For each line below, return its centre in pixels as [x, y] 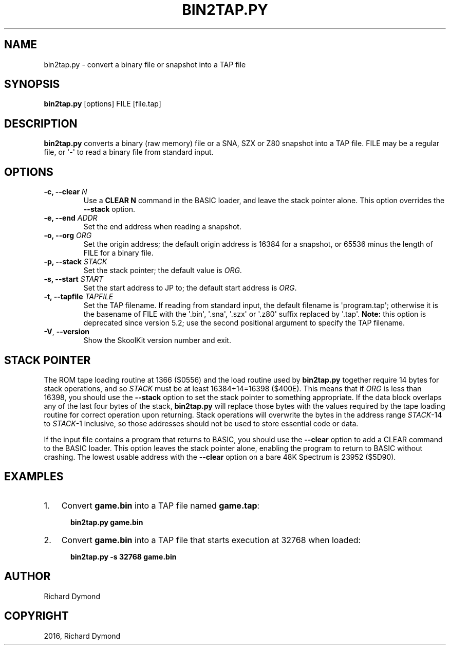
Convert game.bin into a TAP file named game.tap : [161, 505]
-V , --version [67, 332]
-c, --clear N [65, 192]
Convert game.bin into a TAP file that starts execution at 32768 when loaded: [211, 540]
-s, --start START [74, 279]
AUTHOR [27, 576]
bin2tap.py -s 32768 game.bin [124, 556]
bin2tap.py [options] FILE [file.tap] [102, 104]
